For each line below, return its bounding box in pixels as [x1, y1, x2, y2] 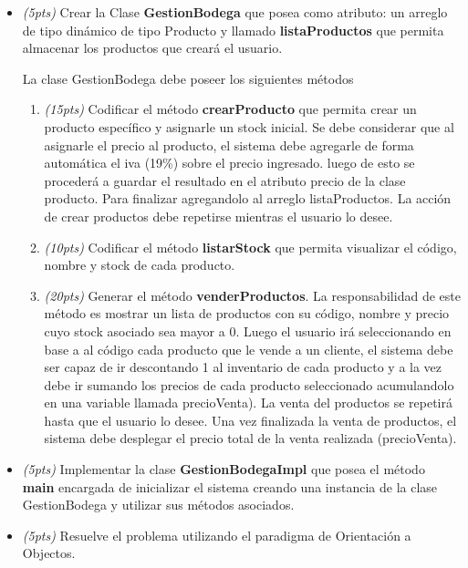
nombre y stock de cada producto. [44, 255, 235, 274]
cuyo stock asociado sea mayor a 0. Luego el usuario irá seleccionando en [44, 321, 452, 340]
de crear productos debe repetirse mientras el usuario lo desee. [44, 206, 393, 225]
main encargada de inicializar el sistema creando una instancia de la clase [22, 477, 438, 496]
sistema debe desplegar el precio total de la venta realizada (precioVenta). [44, 429, 457, 448]
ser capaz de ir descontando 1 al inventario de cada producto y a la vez [44, 357, 442, 377]
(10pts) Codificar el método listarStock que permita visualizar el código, [44, 237, 457, 256]
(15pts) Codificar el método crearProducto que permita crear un [44, 99, 417, 119]
